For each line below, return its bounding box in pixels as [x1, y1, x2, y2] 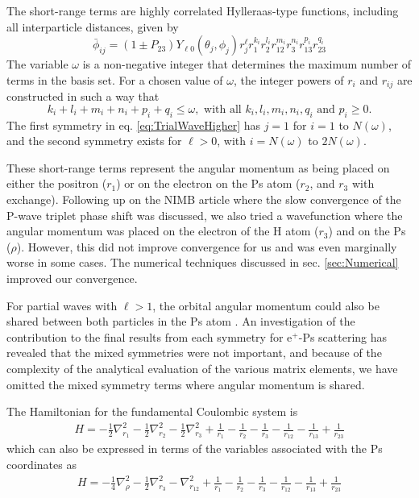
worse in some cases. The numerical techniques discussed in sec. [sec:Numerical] [6, 254, 399, 271]
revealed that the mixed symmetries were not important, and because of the [6, 344, 382, 361]
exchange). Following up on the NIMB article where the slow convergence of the [6, 191, 401, 207]
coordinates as [6, 456, 77, 473]
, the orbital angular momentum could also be [152, 297, 380, 313]
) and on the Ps [328, 222, 406, 239]
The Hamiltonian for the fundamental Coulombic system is [6, 403, 298, 420]
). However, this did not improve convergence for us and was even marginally [16, 238, 397, 255]
